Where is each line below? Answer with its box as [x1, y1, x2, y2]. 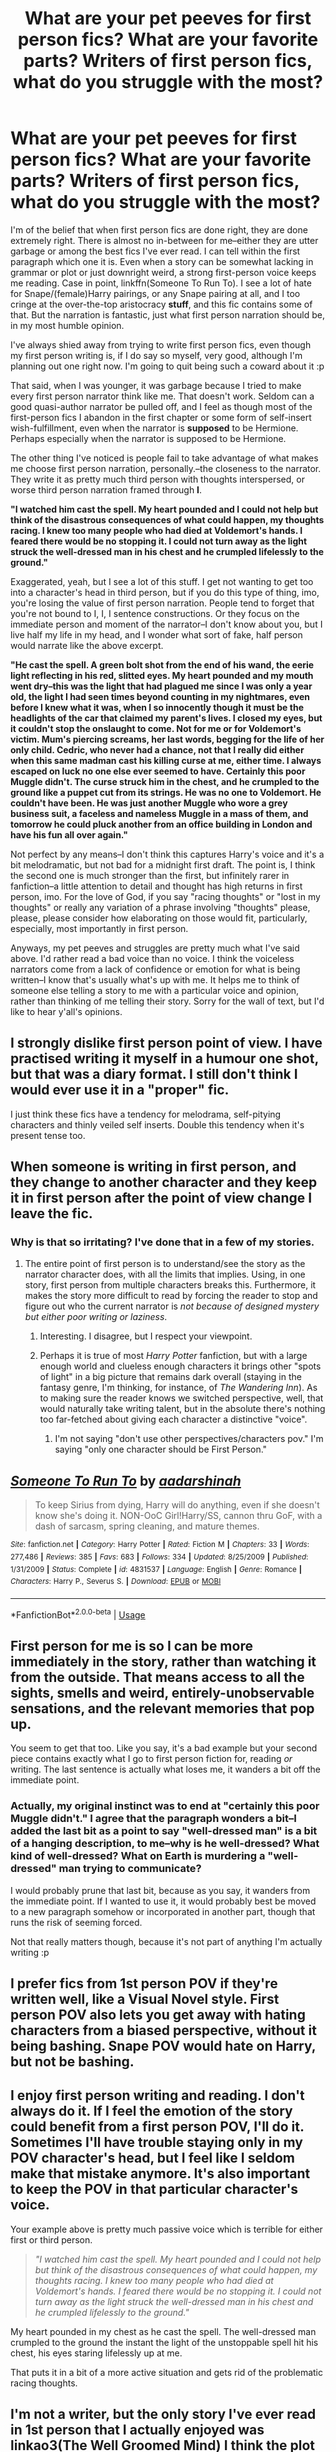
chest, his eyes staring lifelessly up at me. [10, 2347, 183, 2359]
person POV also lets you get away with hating [10, 2007, 306, 2024]
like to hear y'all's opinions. [10, 1005, 123, 1017]
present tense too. [10, 1129, 86, 1141]
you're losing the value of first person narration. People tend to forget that [10, 597, 315, 609]
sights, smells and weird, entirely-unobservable [10, 1684, 315, 1701]
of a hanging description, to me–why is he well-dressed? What [10, 1837, 320, 1851]
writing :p [10, 1946, 50, 1958]
